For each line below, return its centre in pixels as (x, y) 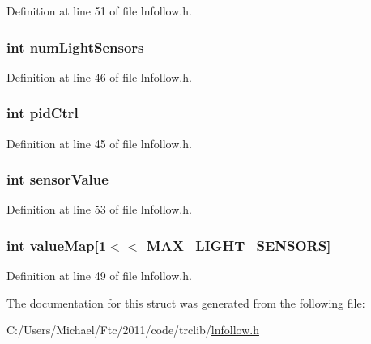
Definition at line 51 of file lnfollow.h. (99, 11)
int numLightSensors (75, 47)
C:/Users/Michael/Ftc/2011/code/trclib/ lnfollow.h (133, 330)
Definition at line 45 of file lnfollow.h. (99, 143)
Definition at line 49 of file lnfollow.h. (99, 276)
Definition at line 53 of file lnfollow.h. (99, 209)
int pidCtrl (43, 113)
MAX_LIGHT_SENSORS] (239, 245)
